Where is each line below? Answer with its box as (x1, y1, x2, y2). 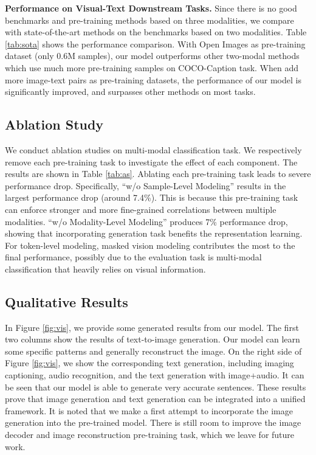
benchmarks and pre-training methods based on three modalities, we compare (5, 13, 294, 26)
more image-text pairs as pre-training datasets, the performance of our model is (5, 73, 301, 86)
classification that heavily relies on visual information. (5, 262, 206, 275)
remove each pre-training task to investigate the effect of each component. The (5, 155, 298, 168)
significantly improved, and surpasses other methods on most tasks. (5, 85, 256, 98)
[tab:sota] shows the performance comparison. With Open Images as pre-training (5, 37, 306, 50)
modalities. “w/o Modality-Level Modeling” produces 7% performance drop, (5, 215, 288, 227)
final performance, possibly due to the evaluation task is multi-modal (5, 251, 262, 263)
